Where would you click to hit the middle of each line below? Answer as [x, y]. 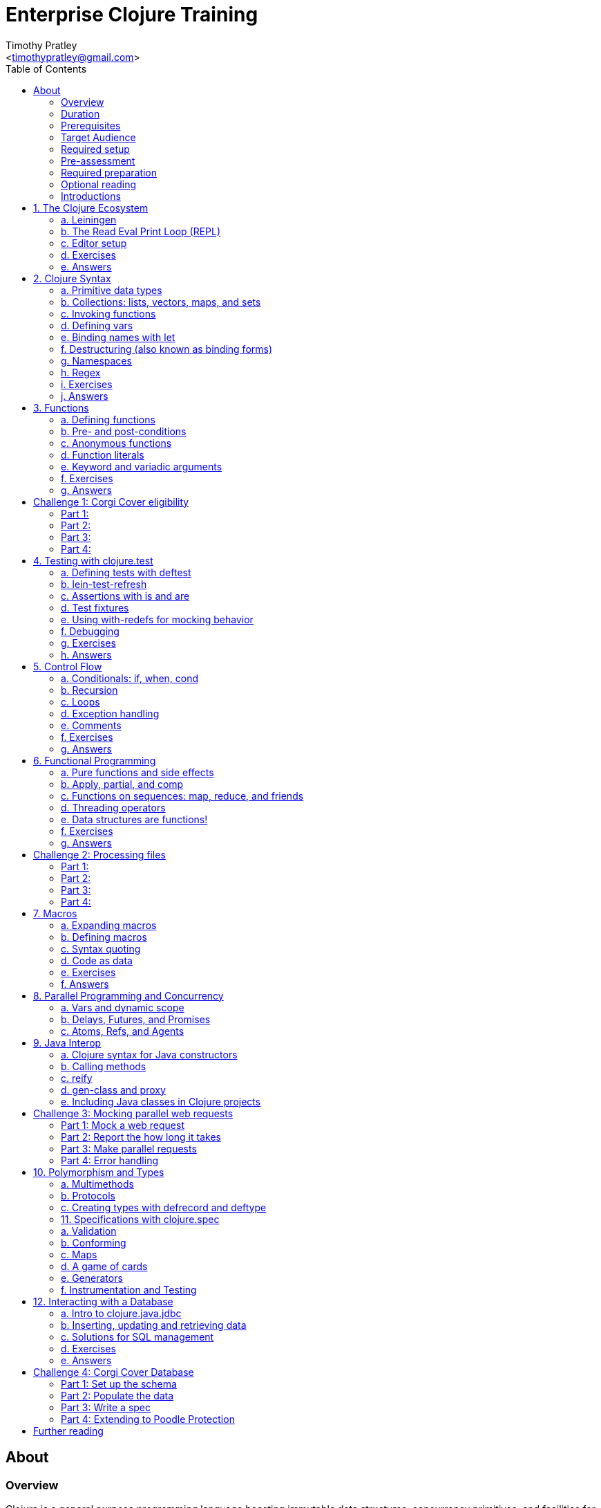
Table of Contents [46, 68]
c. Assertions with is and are [125, 596]
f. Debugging [90, 631]
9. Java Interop [67, 1042]
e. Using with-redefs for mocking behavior [157, 619]
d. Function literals [103, 454]
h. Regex [81, 372]
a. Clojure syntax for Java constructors [149, 1054]
